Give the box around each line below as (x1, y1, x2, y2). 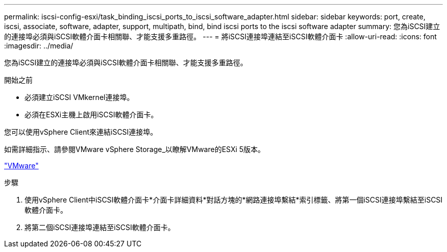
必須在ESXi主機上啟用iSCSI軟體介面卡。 (24, 110, 158, 119)
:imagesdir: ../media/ (4, 41, 73, 50)
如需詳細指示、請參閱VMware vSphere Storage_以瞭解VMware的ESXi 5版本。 (4, 145, 265, 154)
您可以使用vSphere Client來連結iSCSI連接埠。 (4, 128, 158, 136)
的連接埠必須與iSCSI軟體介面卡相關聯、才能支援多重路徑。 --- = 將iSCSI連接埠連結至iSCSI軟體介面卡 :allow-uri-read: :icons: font (4, 32, 437, 41)
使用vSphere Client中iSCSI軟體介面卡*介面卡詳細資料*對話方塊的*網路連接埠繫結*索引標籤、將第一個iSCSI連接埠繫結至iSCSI (24, 195, 443, 204)
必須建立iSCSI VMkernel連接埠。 (24, 93, 134, 102)
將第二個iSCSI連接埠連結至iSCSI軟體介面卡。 (24, 223, 175, 232)
